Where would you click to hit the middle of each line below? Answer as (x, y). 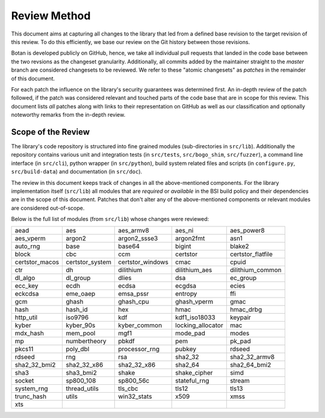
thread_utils (82, 388)
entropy (186, 294)
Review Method (51, 16)
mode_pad (190, 333)
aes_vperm (30, 239)
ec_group (243, 278)
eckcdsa (27, 294)
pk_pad (240, 342)
